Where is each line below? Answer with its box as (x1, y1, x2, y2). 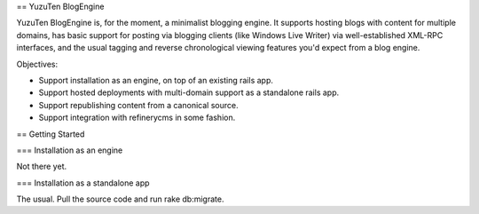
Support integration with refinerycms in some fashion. (38, 112, 236, 123)
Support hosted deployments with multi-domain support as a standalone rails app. (38, 87, 340, 98)
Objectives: (16, 59, 58, 69)
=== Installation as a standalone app (16, 178, 150, 188)
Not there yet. (16, 161, 67, 172)
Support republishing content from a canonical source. (38, 99, 239, 110)
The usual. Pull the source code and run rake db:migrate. (16, 194, 224, 204)
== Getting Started (16, 129, 85, 139)
